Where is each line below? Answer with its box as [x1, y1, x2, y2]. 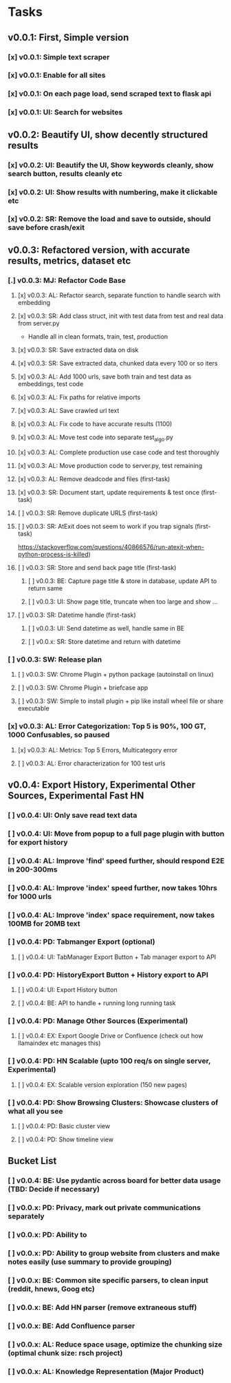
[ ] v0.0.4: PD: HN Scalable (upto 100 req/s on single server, [8, 1056, 211, 1066]
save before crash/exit [8, 223, 85, 233]
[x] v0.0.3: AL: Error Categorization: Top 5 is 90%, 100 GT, [8, 721, 207, 731]
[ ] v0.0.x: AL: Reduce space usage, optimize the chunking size [8, 1340, 223, 1349]
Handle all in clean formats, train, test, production [27, 332, 168, 341]
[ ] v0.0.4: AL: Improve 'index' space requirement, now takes [8, 910, 215, 920]
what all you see [8, 1106, 63, 1116]
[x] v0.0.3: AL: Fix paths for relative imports [17, 393, 141, 401]
